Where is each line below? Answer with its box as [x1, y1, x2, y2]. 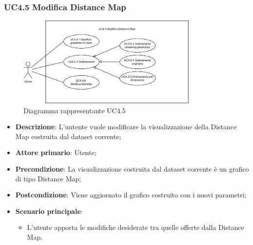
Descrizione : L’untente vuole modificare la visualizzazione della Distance [15, 122, 237, 132]
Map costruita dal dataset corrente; [15, 131, 121, 141]
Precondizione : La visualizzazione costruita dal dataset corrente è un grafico [15, 163, 249, 174]
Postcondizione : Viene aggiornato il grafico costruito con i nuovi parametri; [15, 190, 247, 200]
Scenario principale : [15, 206, 83, 216]
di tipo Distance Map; [15, 173, 81, 183]
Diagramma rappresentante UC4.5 [23, 105, 126, 115]
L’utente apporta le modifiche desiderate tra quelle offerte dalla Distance [27, 222, 244, 232]
